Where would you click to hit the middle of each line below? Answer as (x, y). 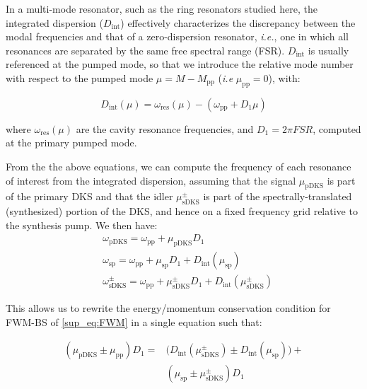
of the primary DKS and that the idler (89, 196)
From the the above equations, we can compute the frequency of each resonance (179, 166)
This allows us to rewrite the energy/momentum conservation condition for (168, 308)
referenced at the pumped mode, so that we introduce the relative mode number (180, 64)
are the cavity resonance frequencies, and (165, 128)
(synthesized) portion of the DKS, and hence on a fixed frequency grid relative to (182, 211)
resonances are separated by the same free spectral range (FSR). (145, 50)
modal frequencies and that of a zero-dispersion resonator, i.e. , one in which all (177, 36)
